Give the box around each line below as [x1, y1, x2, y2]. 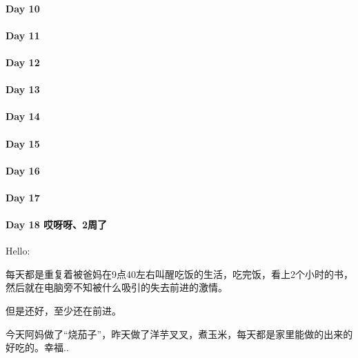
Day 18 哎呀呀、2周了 [6, 217, 108, 232]
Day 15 [6, 136, 40, 150]
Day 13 [6, 82, 40, 97]
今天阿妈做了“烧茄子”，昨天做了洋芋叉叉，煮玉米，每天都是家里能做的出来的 [6, 326, 353, 341]
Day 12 [6, 54, 40, 69]
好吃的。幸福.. [6, 340, 69, 355]
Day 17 [6, 190, 40, 204]
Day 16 [6, 163, 40, 177]
